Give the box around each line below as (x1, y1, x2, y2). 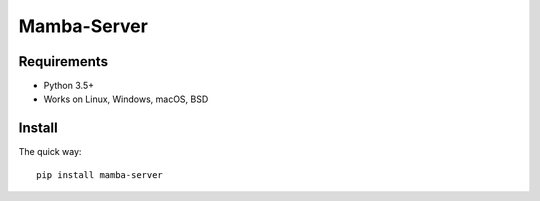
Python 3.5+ (43, 80, 95, 92)
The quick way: (18, 146, 82, 158)
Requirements (18, 53, 109, 70)
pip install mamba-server (36, 169, 164, 180)
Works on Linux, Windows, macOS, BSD (43, 93, 209, 105)
